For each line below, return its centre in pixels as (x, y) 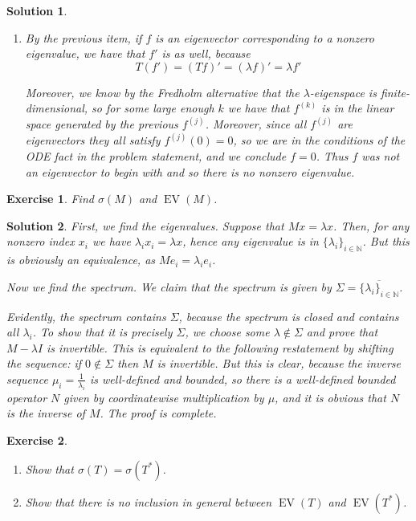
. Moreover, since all (256, 124)
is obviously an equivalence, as (81, 260)
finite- (395, 92)
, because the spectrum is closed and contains (289, 316)
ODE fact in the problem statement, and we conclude (156, 156)
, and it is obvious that (330, 397)
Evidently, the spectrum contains (86, 316)
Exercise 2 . (37, 440)
